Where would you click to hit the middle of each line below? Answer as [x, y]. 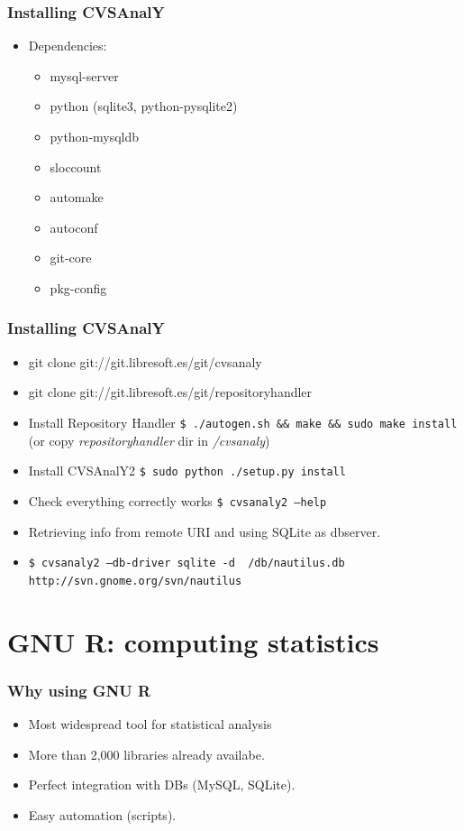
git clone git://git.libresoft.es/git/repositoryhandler [170, 392]
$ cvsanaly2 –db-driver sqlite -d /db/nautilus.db [187, 563]
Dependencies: [68, 46]
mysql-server [84, 75]
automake [77, 197]
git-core [71, 258]
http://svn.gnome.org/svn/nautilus [135, 581]
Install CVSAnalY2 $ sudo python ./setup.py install [187, 471]
